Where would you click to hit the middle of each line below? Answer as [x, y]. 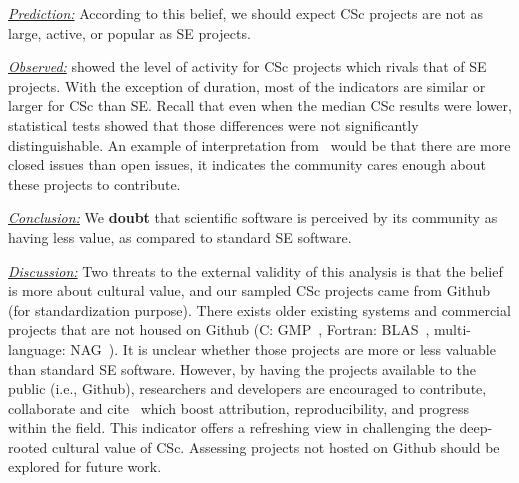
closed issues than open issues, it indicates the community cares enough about [247, 164]
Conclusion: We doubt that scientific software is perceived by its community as [253, 217]
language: [37, 348]
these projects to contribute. [94, 183]
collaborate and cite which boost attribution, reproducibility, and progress [239, 407]
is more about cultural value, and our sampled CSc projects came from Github [249, 290]
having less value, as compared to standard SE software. [180, 236]
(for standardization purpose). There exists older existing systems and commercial [259, 309]
